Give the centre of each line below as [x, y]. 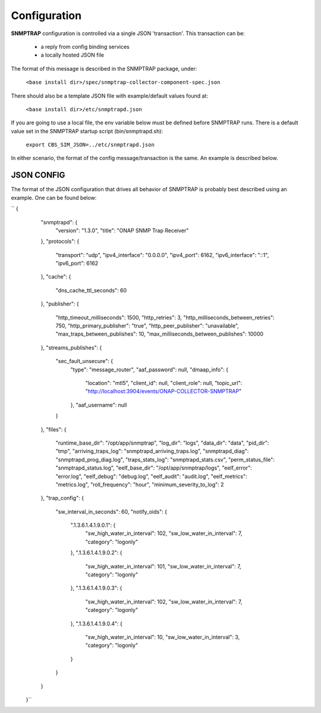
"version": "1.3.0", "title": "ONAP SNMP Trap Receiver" [122, 230]
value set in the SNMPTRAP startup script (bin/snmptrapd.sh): [87, 131]
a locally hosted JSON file [72, 55]
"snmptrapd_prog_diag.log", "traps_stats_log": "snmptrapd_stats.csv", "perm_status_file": [165, 459]
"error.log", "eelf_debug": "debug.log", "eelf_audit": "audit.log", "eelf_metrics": [151, 476]
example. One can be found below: [54, 198]
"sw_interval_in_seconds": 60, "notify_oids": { [111, 511]
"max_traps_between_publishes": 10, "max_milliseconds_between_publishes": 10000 [160, 334]
